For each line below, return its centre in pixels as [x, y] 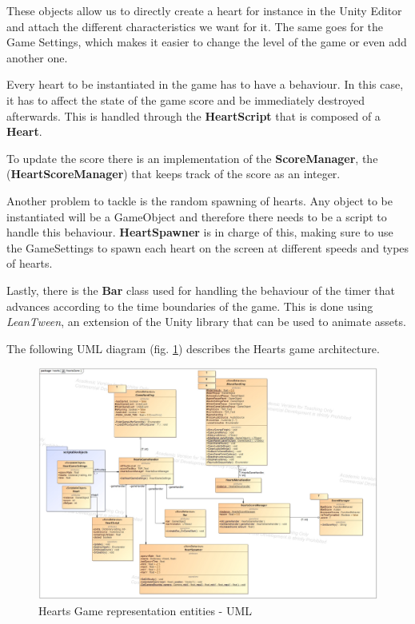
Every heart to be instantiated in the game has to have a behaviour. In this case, [205, 84]
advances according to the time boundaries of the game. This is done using [190, 306]
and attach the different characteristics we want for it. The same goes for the [195, 26]
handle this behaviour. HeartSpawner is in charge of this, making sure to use [200, 232]
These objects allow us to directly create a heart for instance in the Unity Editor [204, 10]
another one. [37, 57]
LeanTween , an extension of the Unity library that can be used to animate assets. [206, 322]
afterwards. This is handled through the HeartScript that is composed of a [194, 115]
